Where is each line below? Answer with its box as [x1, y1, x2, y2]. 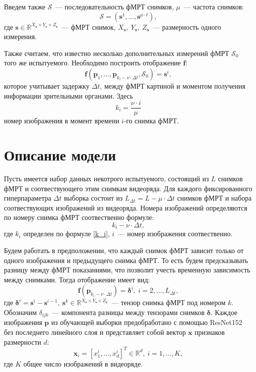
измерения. [4, 31, 37, 42]
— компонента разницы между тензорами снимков [52, 307, 205, 317]
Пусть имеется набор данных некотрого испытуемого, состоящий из [4, 173, 209, 183]
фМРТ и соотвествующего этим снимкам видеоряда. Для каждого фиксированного [4, 183, 253, 193]
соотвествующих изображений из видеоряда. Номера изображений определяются [4, 202, 248, 213]
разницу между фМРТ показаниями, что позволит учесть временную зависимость [4, 265, 251, 275]
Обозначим [4, 307, 37, 317]
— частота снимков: [183, 1, 244, 11]
